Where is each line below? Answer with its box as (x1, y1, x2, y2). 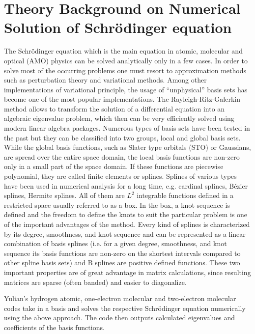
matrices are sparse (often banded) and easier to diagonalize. (4, 277, 187, 287)
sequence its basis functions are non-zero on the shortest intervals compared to (4, 248, 241, 258)
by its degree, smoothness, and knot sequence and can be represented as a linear (4, 228, 246, 239)
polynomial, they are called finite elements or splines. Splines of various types (4, 171, 237, 181)
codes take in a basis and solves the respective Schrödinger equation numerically (4, 303, 246, 313)
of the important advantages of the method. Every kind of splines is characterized (4, 219, 250, 229)
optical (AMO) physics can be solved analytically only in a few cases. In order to (4, 55, 248, 65)
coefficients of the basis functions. (4, 322, 105, 332)
